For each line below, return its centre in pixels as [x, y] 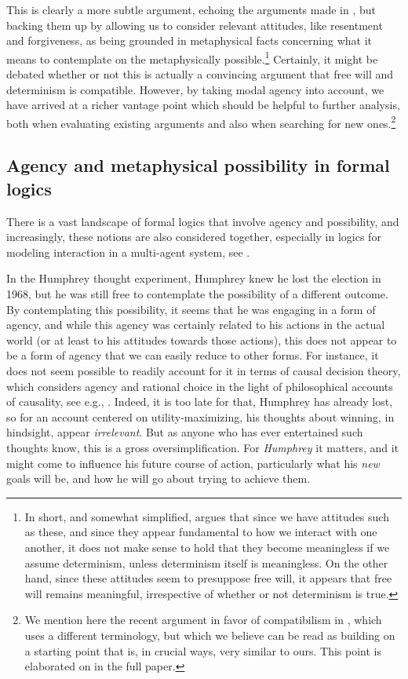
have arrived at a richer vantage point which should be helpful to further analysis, [203, 105]
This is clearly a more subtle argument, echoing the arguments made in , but [191, 9]
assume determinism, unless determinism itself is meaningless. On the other [206, 562]
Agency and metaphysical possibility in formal [198, 165]
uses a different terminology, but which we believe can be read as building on [210, 635]
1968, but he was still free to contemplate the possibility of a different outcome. [197, 294]
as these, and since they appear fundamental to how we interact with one [201, 532]
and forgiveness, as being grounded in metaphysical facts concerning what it [189, 40]
